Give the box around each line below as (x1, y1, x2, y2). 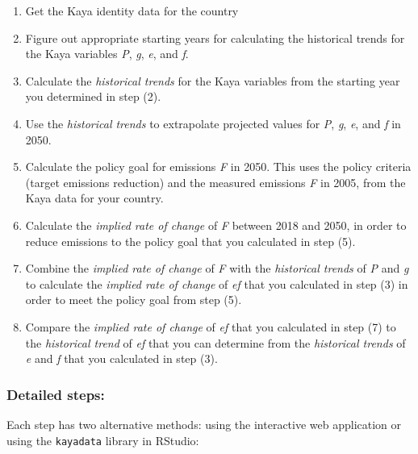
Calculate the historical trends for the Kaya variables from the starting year (25, 72, 400, 89)
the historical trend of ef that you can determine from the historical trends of (25, 334, 406, 351)
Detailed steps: (6, 384, 105, 404)
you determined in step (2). (25, 88, 161, 105)
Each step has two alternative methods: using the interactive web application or (6, 415, 402, 432)
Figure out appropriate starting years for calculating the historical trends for (25, 29, 405, 46)
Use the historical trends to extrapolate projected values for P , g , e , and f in (25, 115, 401, 131)
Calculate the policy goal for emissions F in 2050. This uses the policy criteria (25, 158, 412, 175)
